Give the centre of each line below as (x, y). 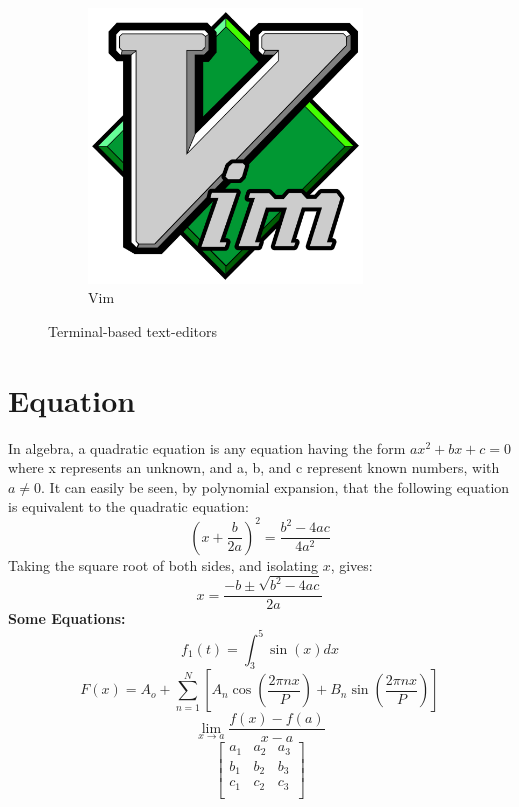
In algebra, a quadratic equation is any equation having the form (207, 447)
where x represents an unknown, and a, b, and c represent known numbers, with (254, 467)
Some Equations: (67, 618)
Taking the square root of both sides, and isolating (163, 564)
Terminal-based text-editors (133, 330)
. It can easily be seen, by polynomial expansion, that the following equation (275, 486)
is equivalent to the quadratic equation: (128, 506)
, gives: (351, 564)
